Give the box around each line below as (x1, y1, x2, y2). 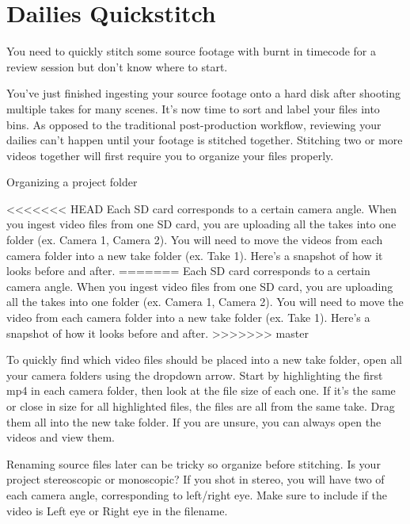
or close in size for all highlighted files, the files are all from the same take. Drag (6, 398, 395, 414)
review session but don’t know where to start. (6, 58, 228, 75)
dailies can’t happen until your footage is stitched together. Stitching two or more (6, 132, 403, 148)
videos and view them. (6, 429, 115, 446)
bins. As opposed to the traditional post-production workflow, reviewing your (6, 116, 382, 132)
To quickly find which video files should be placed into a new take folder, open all (6, 351, 402, 368)
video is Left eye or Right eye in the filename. (6, 502, 228, 518)
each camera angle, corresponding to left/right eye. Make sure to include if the (6, 486, 387, 503)
